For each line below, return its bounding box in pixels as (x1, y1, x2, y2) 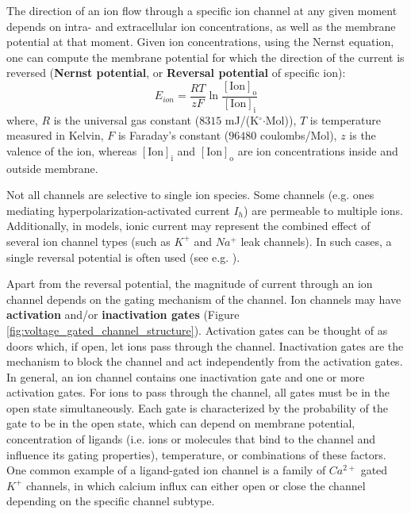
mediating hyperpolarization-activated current (6, 201, 230, 218)
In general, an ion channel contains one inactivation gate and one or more (6, 368, 365, 385)
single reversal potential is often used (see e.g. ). (6, 248, 240, 265)
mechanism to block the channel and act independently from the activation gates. (6, 353, 403, 370)
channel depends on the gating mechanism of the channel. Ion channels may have (6, 290, 401, 307)
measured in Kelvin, (6, 127, 104, 144)
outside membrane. (6, 159, 98, 176)
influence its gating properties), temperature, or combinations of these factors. (6, 446, 386, 462)
